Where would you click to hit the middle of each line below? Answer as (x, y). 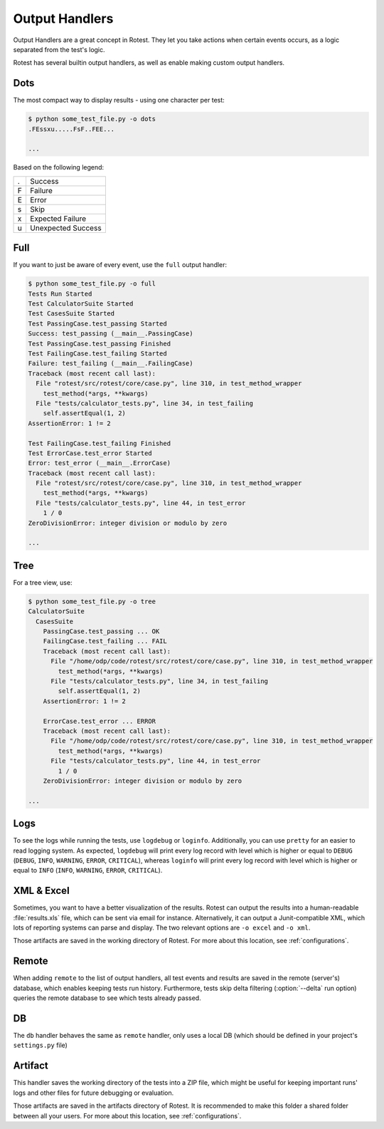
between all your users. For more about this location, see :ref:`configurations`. (127, 1115)
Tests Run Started (60, 293)
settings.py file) (40, 1045)
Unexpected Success (66, 228)
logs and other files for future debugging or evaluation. (94, 1093)
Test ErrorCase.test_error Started (90, 453)
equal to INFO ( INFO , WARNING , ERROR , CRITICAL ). (88, 870)
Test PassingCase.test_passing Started (97, 323)
